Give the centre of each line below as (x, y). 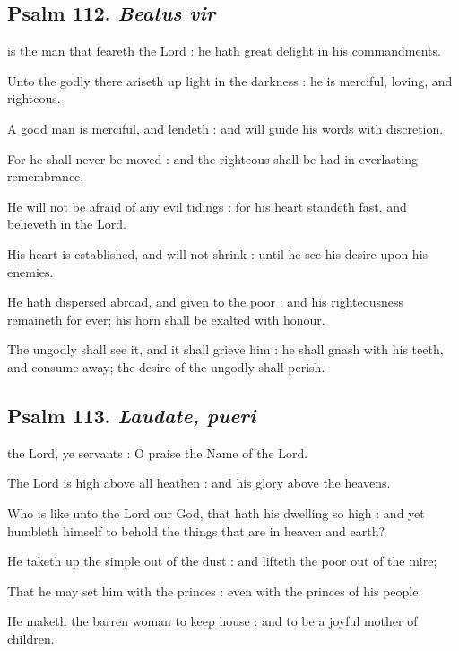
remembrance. (46, 176)
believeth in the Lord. (67, 224)
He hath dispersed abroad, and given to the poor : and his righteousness (206, 302)
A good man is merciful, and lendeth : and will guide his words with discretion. (225, 128)
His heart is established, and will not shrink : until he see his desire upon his (218, 253)
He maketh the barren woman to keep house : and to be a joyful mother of (212, 621)
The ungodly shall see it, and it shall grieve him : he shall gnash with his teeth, (225, 349)
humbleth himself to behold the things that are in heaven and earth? (196, 530)
